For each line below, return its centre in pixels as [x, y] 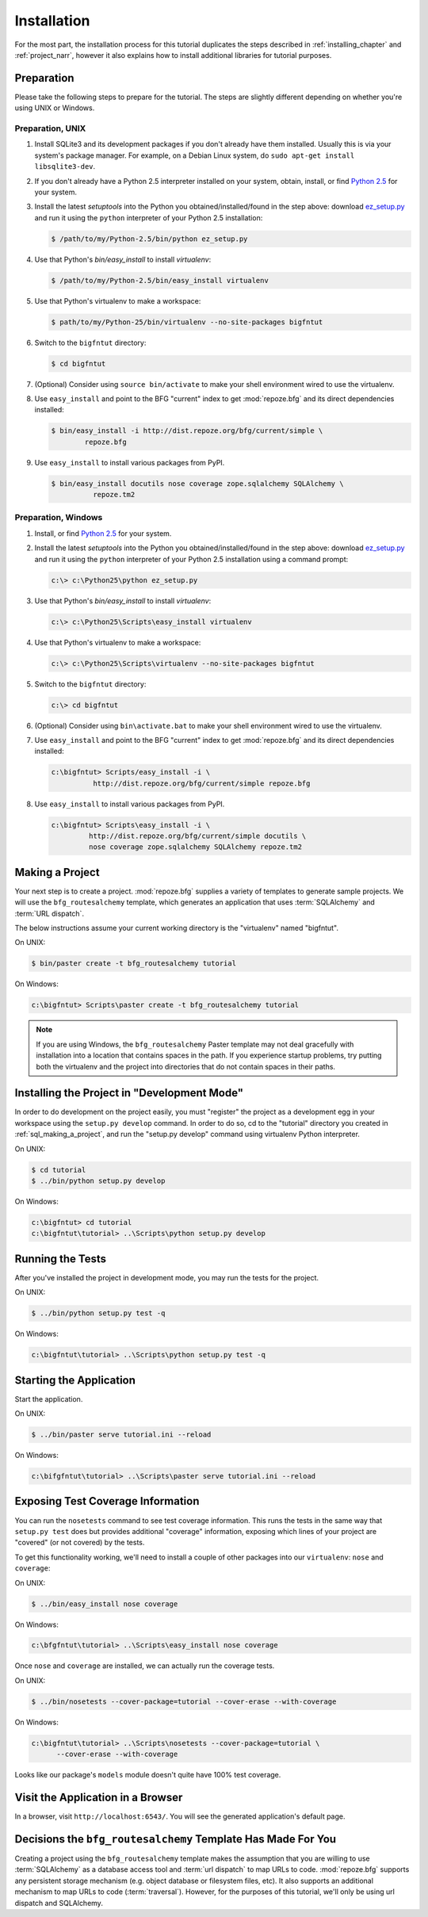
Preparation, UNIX [50, 128]
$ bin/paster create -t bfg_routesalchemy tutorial [134, 964]
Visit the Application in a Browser [99, 1797]
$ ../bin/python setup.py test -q [98, 1313]
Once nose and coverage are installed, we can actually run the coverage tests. [145, 1666]
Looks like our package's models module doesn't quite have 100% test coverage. [148, 1775]
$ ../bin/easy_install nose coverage [105, 1604]
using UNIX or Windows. [55, 108]
